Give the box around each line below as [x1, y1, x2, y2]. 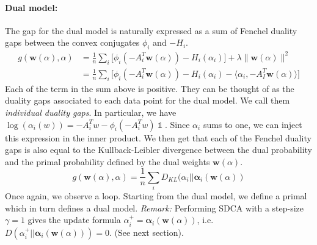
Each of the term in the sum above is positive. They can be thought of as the [5, 82, 294, 94]
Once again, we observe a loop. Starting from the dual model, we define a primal [5, 190, 307, 202]
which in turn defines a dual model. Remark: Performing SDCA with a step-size [5, 201, 304, 214]
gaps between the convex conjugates [5, 36, 140, 49]
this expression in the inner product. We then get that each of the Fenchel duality [5, 131, 312, 144]
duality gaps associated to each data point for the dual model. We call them [5, 94, 290, 107]
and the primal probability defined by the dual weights [5, 155, 210, 168]
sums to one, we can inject [203, 118, 302, 130]
